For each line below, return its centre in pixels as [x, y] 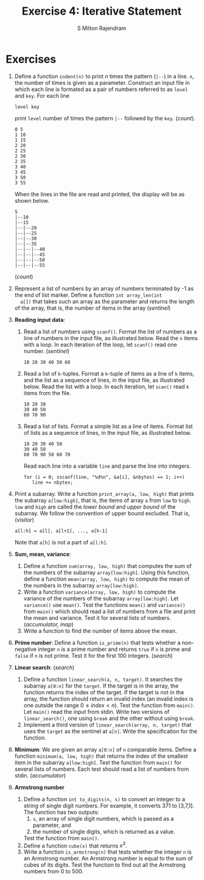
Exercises [31, 59]
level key [27, 107]
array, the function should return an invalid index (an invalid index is [108, 699]
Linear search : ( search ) [44, 667]
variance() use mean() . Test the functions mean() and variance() [104, 605]
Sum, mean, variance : [43, 554]
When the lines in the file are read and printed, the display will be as [100, 194]
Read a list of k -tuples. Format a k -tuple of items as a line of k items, [109, 373]
